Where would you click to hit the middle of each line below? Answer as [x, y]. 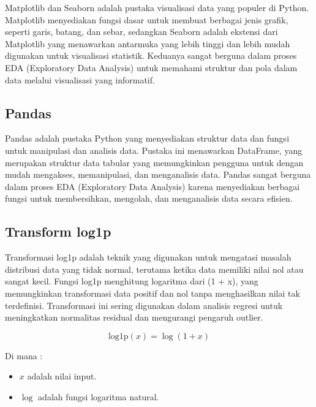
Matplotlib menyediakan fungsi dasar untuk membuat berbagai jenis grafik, [147, 19]
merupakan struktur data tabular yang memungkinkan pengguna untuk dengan [154, 162]
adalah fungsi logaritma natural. [99, 396]
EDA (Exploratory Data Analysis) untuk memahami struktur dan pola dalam [151, 67]
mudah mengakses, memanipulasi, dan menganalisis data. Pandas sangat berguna [158, 174]
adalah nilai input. [62, 376]
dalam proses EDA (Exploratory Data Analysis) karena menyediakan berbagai [152, 186]
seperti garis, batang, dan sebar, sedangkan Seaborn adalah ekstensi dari [141, 32]
